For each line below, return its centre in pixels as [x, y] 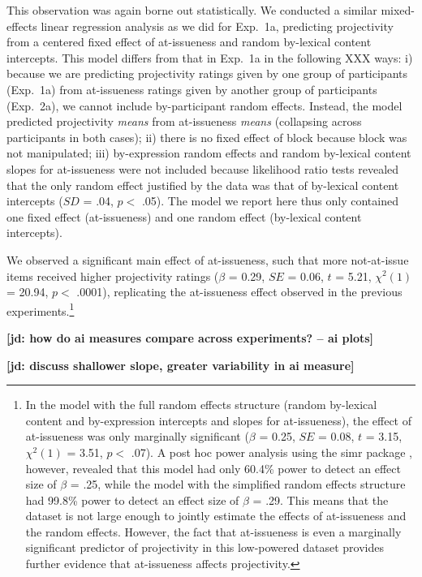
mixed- [398, 10]
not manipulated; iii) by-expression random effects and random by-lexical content [209, 153]
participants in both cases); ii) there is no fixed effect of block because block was [207, 137]
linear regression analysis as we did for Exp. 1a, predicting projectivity [217, 26]
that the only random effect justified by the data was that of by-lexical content [203, 185]
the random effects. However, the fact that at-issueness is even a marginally [213, 531]
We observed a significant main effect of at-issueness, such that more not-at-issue [208, 259]
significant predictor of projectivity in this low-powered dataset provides [205, 547]
